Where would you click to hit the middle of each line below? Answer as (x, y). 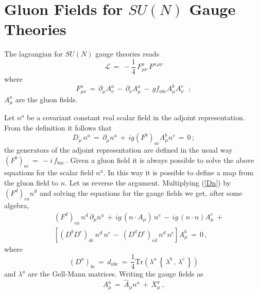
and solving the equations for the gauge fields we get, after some (141, 192)
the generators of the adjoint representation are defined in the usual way (118, 149)
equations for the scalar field (49, 172)
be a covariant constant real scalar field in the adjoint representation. (136, 117)
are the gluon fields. (46, 99)
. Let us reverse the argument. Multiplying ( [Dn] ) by (148, 182)
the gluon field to (31, 182)
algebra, (17, 205)
